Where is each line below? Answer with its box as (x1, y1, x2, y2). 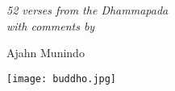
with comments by (6, 17, 95, 34)
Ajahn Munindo (6, 44, 85, 61)
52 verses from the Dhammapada (6, 2, 169, 18)
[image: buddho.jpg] (6, 72, 117, 85)
